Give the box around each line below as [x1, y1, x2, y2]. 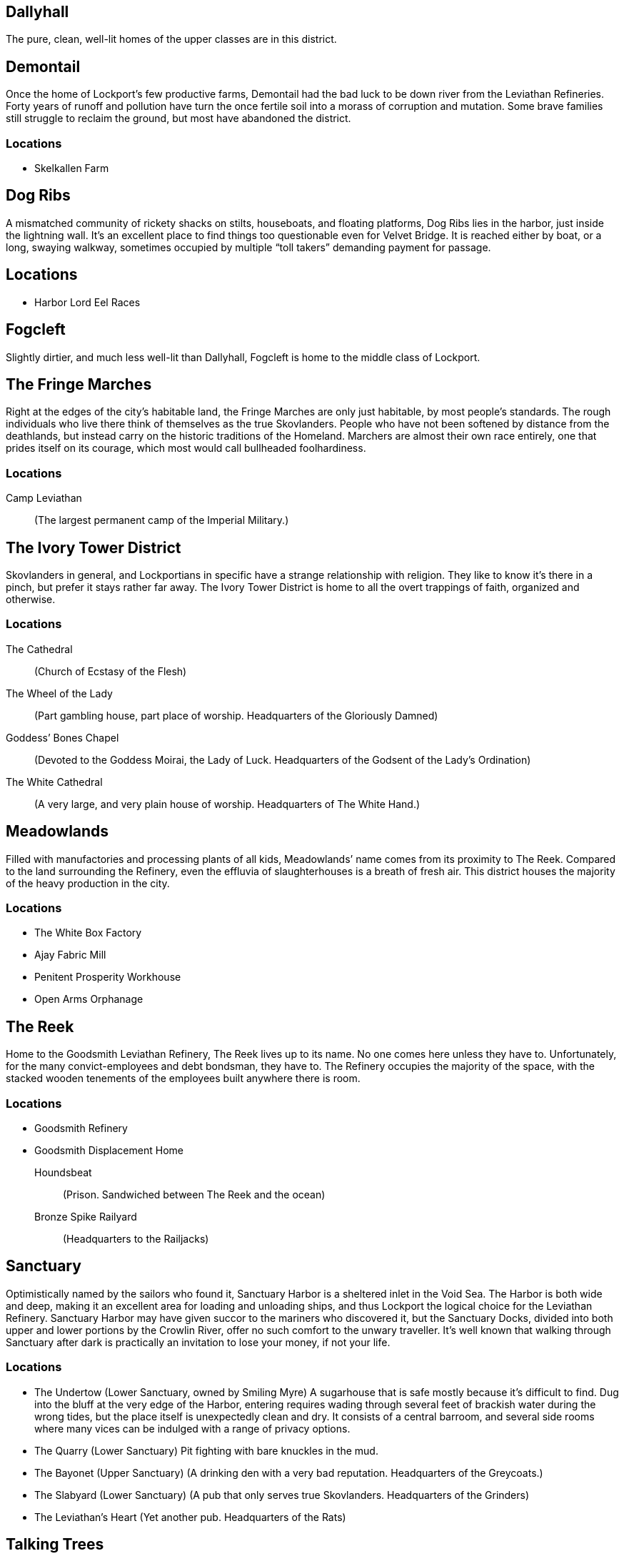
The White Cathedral [6, 775, 103, 788]
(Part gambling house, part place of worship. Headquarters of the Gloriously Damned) [34, 709, 438, 722]
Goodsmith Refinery [34, 1121, 128, 1134]
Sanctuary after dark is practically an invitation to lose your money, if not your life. [6, 1335, 391, 1348]
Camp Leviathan [6, 492, 82, 505]
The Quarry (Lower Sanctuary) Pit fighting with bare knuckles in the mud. [34, 1444, 378, 1457]
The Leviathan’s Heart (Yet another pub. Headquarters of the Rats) [34, 1510, 346, 1523]
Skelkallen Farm [34, 162, 109, 175]
